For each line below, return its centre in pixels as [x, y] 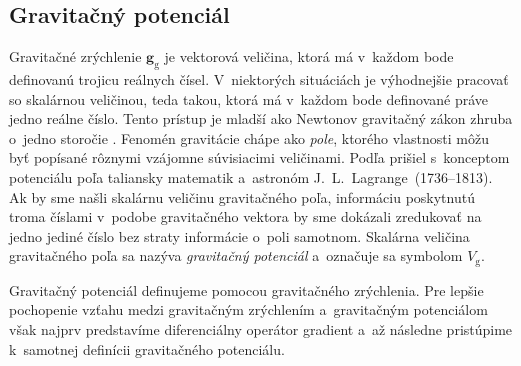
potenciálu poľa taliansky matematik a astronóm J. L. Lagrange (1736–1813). [251, 176]
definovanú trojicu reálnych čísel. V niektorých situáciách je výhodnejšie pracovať [259, 79]
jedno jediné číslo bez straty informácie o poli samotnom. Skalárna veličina [239, 235]
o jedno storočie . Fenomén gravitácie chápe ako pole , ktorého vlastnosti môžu [249, 137]
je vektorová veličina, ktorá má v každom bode [309, 56]
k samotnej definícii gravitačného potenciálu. [147, 348]
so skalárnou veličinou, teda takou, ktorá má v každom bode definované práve [249, 98]
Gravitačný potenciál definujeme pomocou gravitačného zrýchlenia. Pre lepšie [246, 289]
